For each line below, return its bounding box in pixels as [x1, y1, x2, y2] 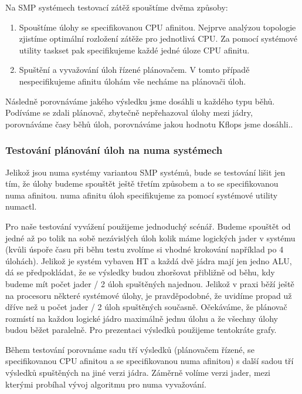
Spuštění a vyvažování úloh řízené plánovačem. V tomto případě [19, 63, 250, 76]
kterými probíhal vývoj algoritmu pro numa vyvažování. [5, 378, 206, 390]
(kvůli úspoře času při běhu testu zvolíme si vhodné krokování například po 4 [5, 243, 284, 255]
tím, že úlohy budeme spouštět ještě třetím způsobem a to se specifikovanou [5, 177, 279, 190]
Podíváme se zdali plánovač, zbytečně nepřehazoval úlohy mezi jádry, [5, 106, 253, 119]
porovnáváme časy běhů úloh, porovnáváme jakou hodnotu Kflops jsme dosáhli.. [5, 117, 293, 130]
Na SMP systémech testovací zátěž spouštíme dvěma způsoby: [5, 1, 228, 13]
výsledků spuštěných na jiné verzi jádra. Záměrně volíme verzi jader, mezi [5, 366, 270, 379]
